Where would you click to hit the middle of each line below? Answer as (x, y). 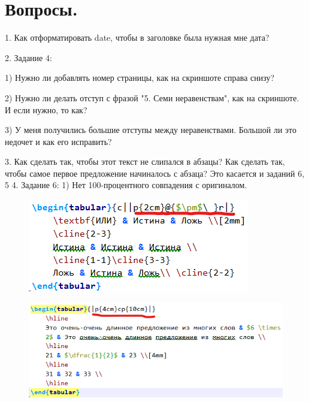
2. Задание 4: (28, 57)
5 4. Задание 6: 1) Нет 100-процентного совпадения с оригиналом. (126, 185)
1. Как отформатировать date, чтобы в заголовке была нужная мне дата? (137, 37)
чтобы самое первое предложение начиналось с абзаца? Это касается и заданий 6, (155, 173)
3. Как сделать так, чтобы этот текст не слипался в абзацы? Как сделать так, (145, 161)
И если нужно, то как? (46, 109)
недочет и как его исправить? (58, 141)
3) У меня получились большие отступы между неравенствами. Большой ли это (151, 130)
